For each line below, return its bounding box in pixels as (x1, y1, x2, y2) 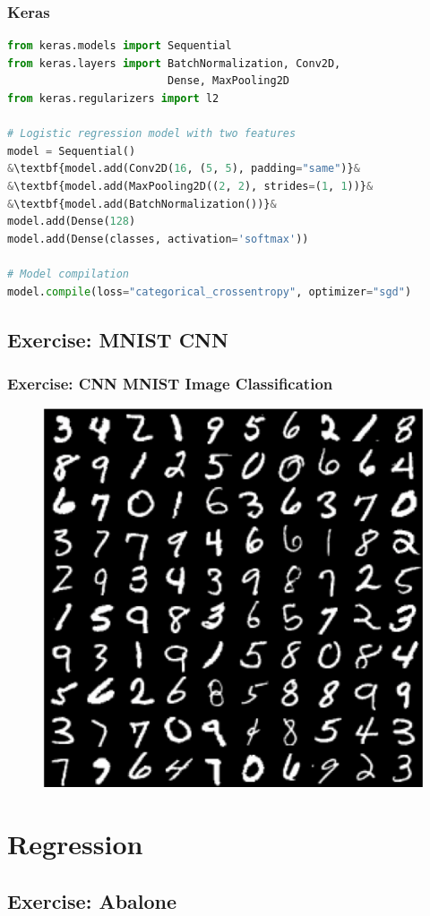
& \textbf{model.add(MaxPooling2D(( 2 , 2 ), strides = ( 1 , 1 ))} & (7, 179, 374, 193)
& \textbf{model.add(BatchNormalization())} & (7, 197, 277, 210)
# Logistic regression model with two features (7, 127, 297, 141)
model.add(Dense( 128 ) (7, 215, 136, 228)
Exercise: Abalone (7, 886, 177, 914)
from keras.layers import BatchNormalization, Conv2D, (7, 56, 341, 70)
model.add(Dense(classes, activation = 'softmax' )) (7, 232, 309, 245)
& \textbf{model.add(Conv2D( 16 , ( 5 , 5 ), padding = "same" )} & (7, 162, 360, 175)
